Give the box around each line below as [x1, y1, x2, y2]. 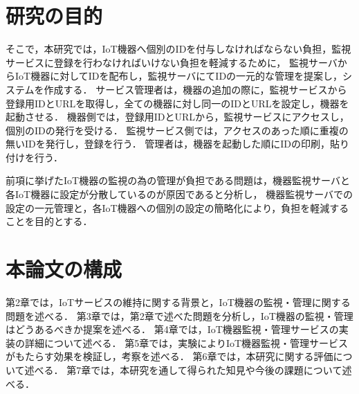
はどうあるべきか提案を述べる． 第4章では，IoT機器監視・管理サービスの [6, 322, 339, 337]
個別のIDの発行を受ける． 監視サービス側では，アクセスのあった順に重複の [6, 123, 349, 137]
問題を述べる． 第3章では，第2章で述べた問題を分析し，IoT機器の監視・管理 [6, 308, 353, 323]
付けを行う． [6, 150, 63, 164]
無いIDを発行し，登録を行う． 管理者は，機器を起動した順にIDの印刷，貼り [6, 136, 350, 151]
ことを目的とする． [6, 214, 93, 229]
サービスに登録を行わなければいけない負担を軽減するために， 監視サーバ [6, 55, 338, 69]
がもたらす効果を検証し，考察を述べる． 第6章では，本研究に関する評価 [6, 349, 333, 364]
